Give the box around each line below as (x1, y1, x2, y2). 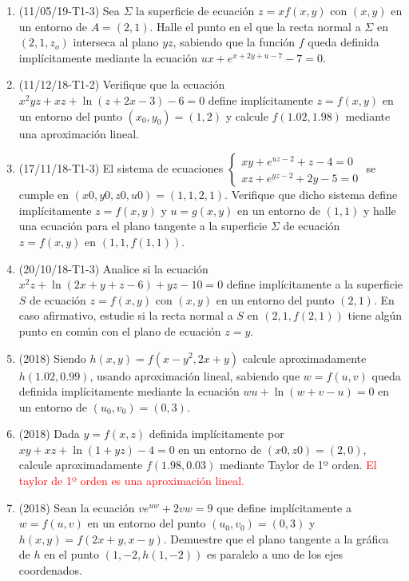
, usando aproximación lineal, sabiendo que (89, 367, 300, 384)
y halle (363, 201, 396, 218)
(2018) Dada (18, 425, 80, 442)
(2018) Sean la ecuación (18, 499, 135, 515)
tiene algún (347, 307, 403, 324)
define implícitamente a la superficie (226, 276, 403, 292)
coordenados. (18, 562, 82, 579)
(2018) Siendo (18, 349, 86, 366)
